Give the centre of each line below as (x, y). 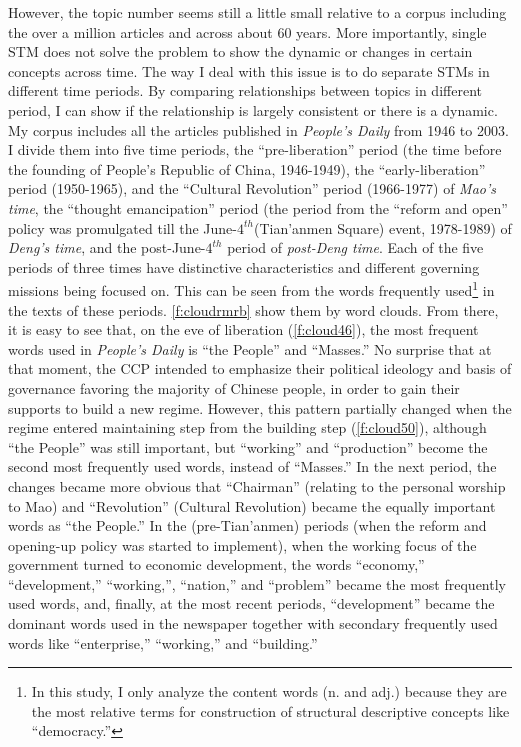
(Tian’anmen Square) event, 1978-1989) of (382, 227)
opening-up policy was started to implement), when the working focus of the (242, 544)
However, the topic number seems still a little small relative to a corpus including (257, 12)
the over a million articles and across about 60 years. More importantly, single (247, 31)
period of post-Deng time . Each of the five (355, 247)
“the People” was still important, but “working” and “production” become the (248, 446)
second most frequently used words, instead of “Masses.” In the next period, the (252, 466)
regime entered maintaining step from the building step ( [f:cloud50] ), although (247, 427)
